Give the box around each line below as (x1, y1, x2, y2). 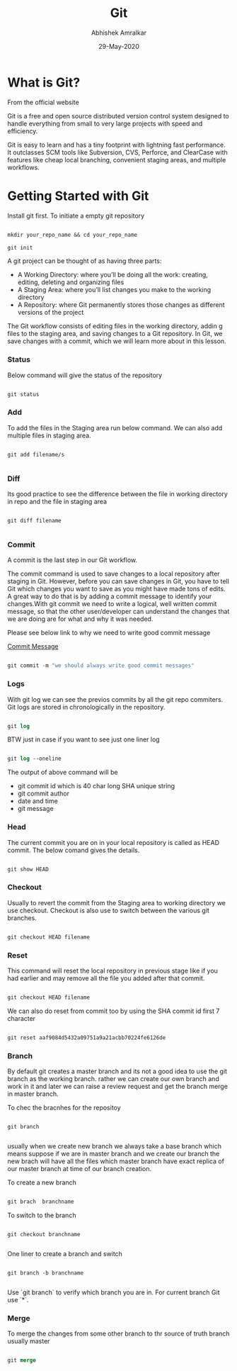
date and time (17, 797, 58, 805)
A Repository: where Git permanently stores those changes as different (17, 301, 225, 309)
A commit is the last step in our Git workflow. (7, 556, 138, 564)
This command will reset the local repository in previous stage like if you (7, 966, 218, 975)
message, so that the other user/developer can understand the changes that (7, 608, 230, 616)
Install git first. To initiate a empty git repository (7, 211, 145, 220)
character (7, 1014, 36, 1022)
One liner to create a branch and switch (7, 1249, 122, 1258)
